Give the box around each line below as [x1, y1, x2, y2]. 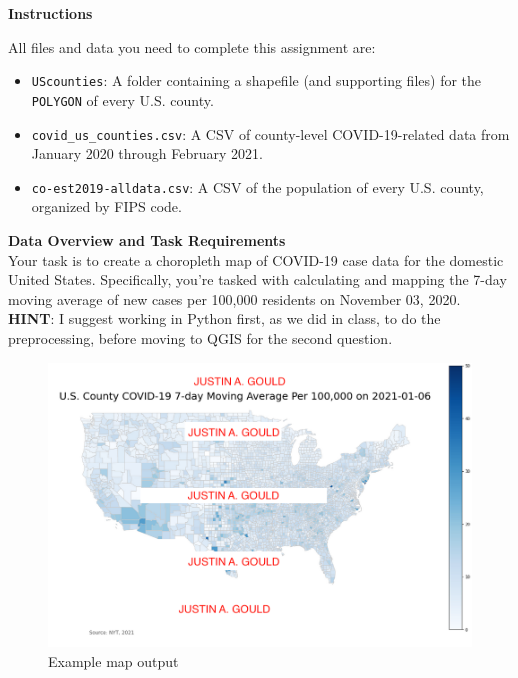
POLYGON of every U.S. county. [31, 89, 214, 110]
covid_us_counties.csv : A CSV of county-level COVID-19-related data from [31, 123, 510, 144]
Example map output [48, 650, 179, 671]
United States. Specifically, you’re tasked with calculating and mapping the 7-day [8, 269, 507, 290]
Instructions [8, 3, 93, 23]
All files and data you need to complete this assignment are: [8, 36, 376, 57]
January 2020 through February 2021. [31, 143, 264, 164]
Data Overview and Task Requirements [8, 230, 286, 250]
